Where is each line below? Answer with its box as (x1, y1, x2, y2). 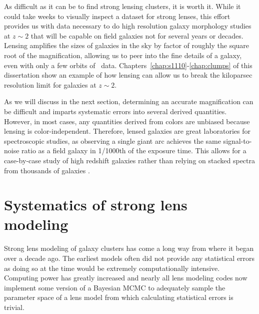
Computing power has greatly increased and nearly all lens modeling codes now (4, 272, 247, 283)
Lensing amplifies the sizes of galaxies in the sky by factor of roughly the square (4, 40, 249, 51)
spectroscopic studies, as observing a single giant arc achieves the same (4, 135, 221, 146)
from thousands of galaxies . (4, 165, 90, 175)
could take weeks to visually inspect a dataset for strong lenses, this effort (4, 11, 230, 21)
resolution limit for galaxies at (4, 79, 96, 90)
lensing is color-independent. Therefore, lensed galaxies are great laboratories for (4, 126, 251, 136)
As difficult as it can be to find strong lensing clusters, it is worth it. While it (4, 1, 241, 11)
